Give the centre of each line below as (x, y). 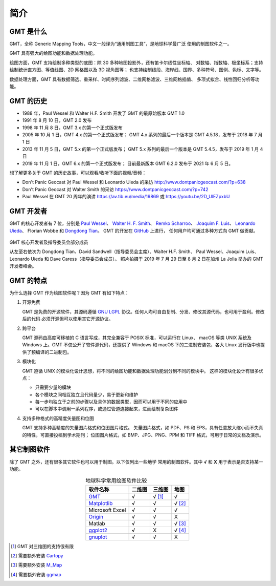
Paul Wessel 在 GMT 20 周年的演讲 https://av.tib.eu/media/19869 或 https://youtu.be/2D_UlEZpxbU (126, 197)
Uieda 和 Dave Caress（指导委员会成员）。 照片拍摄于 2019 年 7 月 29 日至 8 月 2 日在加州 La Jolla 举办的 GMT (147, 259)
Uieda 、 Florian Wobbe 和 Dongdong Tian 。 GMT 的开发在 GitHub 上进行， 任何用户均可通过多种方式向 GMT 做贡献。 (134, 231)
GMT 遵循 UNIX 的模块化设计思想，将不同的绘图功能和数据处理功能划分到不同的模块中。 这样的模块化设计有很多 (141, 371)
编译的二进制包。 (53, 352)
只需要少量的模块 (53, 387)
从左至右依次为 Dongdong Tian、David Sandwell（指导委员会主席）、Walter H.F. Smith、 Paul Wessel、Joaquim (127, 252)
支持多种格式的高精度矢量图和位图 (58, 418)
